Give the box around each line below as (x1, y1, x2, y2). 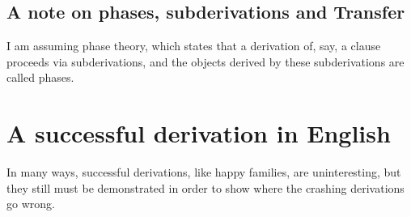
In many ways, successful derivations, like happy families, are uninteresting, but (6, 164, 401, 181)
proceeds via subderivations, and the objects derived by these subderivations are (6, 53, 405, 70)
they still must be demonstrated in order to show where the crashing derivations (6, 179, 405, 196)
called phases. (6, 69, 74, 86)
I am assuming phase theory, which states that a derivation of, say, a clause (6, 37, 381, 54)
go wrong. (6, 195, 55, 212)
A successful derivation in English (6, 117, 391, 150)
